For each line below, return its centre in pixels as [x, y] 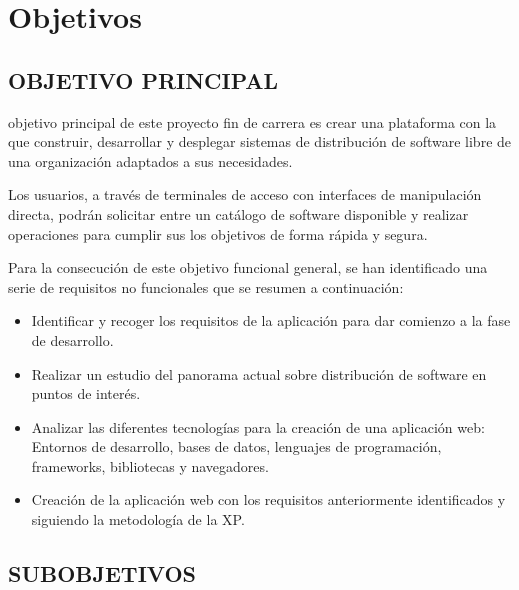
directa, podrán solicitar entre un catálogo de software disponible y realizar [238, 213]
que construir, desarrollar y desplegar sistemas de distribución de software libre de [260, 141]
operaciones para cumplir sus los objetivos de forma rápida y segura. [218, 233]
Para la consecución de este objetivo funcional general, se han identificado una [248, 267]
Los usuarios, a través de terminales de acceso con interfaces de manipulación [245, 194]
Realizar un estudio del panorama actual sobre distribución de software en [259, 373]
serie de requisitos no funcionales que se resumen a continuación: [206, 286]
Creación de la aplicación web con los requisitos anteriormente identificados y [268, 499]
